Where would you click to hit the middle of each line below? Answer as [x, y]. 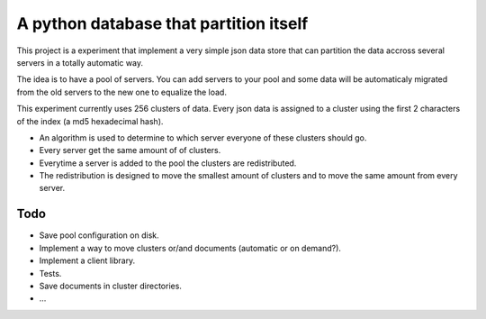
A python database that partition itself [162, 23]
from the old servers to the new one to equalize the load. [121, 92]
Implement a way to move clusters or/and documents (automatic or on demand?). [190, 248]
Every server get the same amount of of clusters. [130, 150]
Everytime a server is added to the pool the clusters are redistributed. [168, 163]
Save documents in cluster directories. [110, 286]
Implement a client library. [87, 260]
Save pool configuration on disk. [99, 235]
